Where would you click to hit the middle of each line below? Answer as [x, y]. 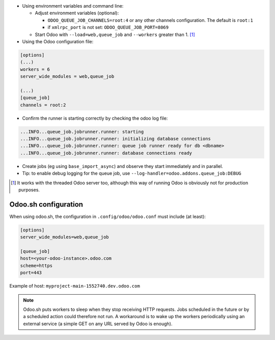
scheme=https [36, 265]
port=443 [31, 273]
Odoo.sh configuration [46, 204]
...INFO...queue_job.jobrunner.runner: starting [82, 132]
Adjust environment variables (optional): [77, 13]
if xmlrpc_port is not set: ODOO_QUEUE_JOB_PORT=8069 [108, 27]
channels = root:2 [43, 105]
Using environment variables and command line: [73, 6]
